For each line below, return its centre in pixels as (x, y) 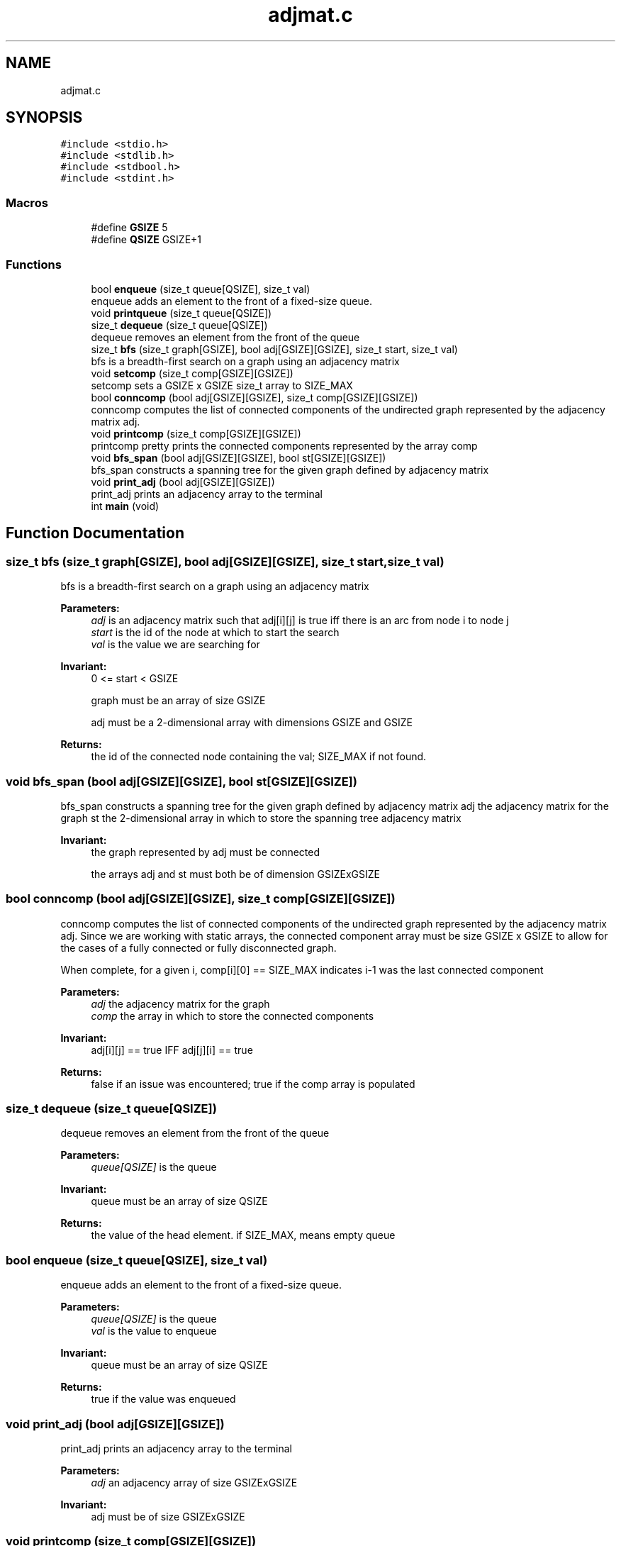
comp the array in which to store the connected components (233, 1016)
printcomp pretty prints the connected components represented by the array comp (284, 445)
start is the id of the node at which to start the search (215, 633)
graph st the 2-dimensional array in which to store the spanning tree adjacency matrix (261, 818)
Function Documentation (95, 533)
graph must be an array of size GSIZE (178, 701)
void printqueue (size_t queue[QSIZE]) (181, 313)
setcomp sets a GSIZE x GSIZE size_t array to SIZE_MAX (222, 385)
